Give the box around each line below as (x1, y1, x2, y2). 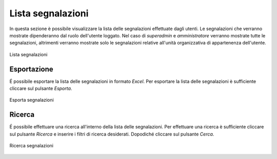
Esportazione (9, 64, 53, 74)
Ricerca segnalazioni (9, 143, 54, 149)
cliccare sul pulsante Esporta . (9, 85, 72, 92)
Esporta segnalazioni (9, 97, 54, 103)
